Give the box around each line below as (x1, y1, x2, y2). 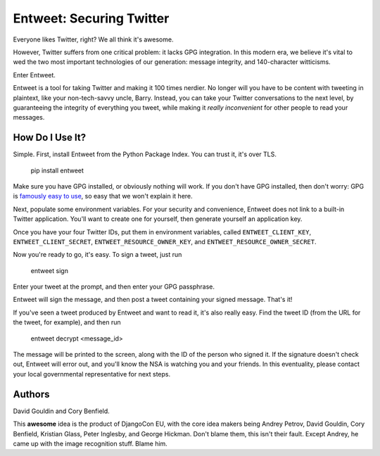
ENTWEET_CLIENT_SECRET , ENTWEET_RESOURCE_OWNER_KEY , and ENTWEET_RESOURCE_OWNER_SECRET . (13, 237, 317, 246)
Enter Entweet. (13, 70, 56, 79)
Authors (13, 388, 50, 400)
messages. (13, 113, 45, 122)
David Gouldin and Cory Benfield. (13, 407, 110, 415)
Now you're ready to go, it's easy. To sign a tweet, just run (13, 251, 182, 259)
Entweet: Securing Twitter (13, 11, 170, 26)
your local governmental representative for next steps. (13, 369, 171, 378)
